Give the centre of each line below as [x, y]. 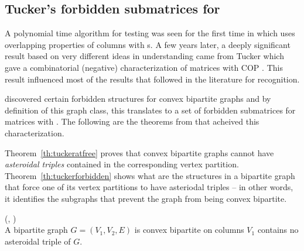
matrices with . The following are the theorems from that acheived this [132, 121]
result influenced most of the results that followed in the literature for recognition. [152, 79]
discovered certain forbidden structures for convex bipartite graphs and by [138, 99]
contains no [278, 230]
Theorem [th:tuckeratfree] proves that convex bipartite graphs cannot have [139, 152]
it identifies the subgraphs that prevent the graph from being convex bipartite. [146, 198]
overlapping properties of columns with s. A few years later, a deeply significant [148, 44]
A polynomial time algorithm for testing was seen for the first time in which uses [150, 33]
